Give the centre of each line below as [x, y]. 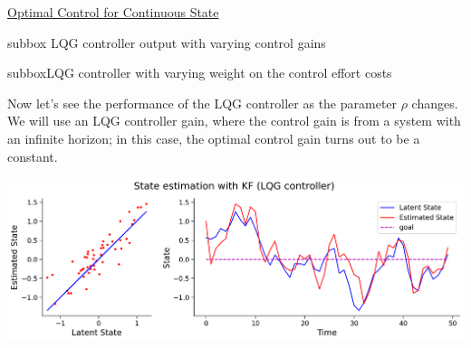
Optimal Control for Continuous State [113, 12]
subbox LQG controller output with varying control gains [167, 42]
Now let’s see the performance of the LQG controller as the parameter [202, 103]
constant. [33, 156]
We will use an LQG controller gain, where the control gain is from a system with [234, 121]
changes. [435, 103]
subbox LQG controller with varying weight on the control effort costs [200, 73]
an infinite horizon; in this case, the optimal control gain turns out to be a [214, 138]
